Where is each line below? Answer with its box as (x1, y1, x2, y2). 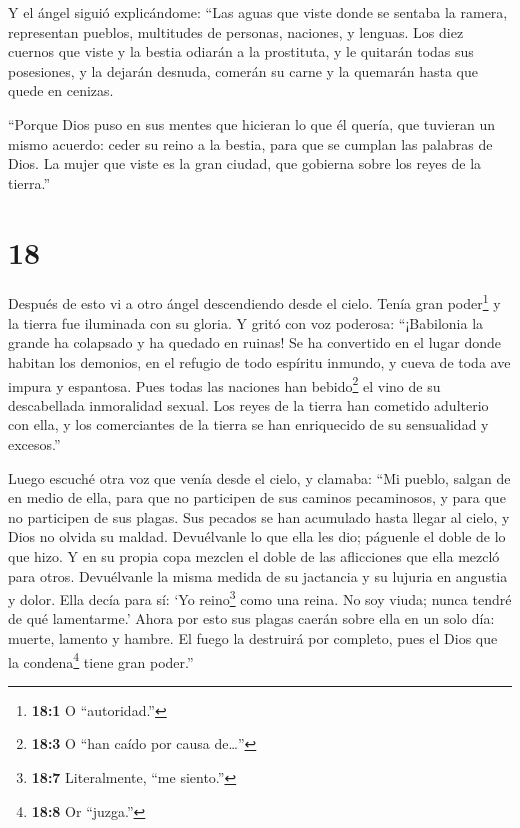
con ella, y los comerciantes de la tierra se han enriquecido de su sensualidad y (8, 414, 489, 435)
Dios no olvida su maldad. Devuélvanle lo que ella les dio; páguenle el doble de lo (8, 526, 506, 547)
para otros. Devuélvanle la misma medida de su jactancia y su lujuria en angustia (8, 565, 508, 586)
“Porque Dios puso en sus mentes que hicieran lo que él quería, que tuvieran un (8, 113, 496, 134)
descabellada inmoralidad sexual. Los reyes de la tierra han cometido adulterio (8, 394, 489, 415)
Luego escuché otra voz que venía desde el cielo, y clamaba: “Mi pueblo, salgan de (8, 467, 511, 488)
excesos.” (8, 433, 61, 454)
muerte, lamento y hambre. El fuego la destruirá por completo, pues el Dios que (8, 627, 498, 648)
